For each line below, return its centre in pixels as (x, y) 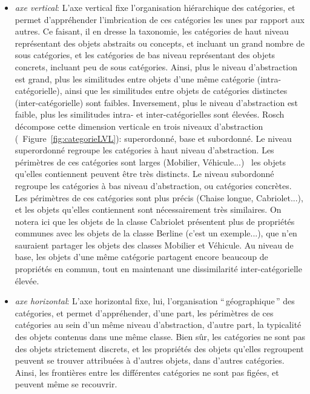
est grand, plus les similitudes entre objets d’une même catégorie (135, 78)
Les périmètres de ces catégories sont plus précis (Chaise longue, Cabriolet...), (159, 197)
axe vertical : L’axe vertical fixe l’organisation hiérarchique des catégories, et (155, 7)
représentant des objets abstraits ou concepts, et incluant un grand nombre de (160, 43)
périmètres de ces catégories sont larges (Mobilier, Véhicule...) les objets (150, 162)
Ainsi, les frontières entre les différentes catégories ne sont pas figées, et (147, 372)
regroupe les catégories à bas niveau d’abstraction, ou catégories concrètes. (153, 185)
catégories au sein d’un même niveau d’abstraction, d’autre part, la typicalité (158, 325)
